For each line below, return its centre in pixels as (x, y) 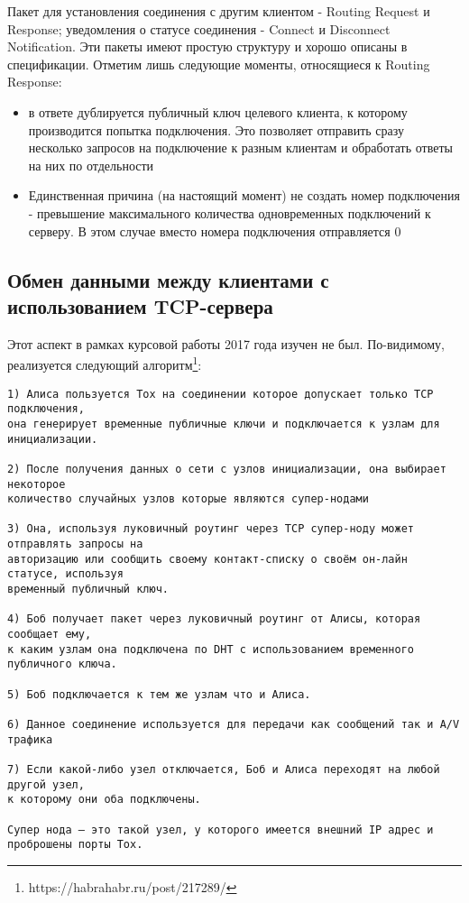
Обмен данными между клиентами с (168, 279)
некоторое (37, 484)
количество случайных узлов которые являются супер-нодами (188, 499)
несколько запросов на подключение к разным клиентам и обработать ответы (240, 147)
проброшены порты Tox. (75, 845)
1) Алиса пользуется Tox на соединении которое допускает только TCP (221, 394)
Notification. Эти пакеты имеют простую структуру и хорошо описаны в (207, 46)
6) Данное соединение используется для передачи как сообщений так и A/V (234, 724)
